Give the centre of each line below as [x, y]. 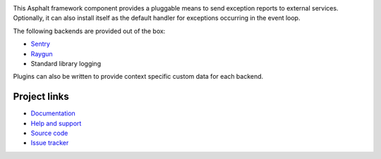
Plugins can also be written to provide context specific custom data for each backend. [138, 77]
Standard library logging [66, 63]
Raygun [42, 53]
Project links [41, 97]
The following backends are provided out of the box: [89, 31]
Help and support [56, 123]
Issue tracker [50, 143]
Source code [49, 133]
